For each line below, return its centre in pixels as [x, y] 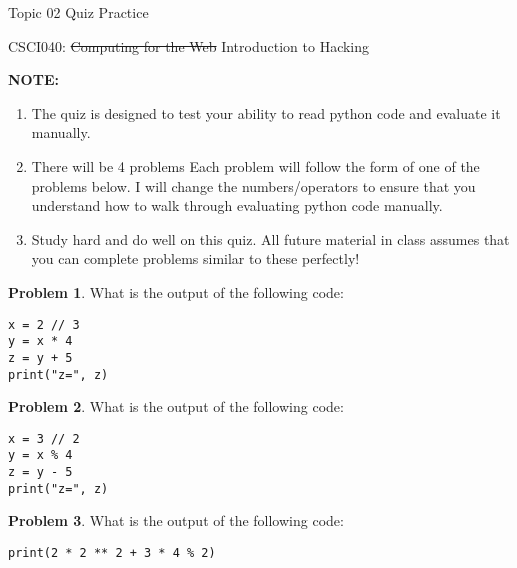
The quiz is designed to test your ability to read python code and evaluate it [266, 112]
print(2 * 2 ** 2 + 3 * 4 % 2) [112, 552]
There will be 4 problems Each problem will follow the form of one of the [255, 165]
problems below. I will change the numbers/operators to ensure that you [253, 185]
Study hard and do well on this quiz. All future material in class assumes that [270, 238]
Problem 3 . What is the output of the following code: [176, 520]
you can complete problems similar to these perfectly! [195, 258]
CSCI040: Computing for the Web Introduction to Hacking [189, 45]
